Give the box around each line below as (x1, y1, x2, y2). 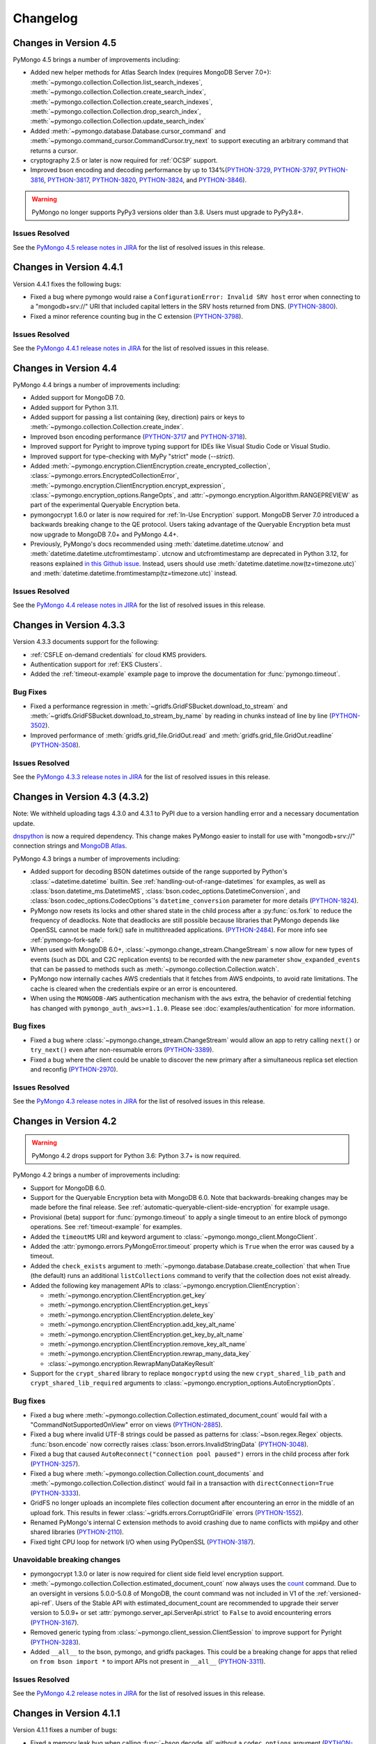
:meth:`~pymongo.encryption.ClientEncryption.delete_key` (47, 1310, 216, 1318)
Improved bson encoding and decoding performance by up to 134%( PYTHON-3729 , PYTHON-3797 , (30, 166, 318, 174)
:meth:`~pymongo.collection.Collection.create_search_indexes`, (30, 98, 213, 106)
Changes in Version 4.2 (13, 1115, 117, 1127)
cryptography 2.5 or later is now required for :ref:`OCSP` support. (30, 156, 218, 164)
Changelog (13, 10, 78, 26)
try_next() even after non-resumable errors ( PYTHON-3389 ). (30, 1046, 214, 1054)
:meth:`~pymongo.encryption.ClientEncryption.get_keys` (47, 1301, 210, 1309)
